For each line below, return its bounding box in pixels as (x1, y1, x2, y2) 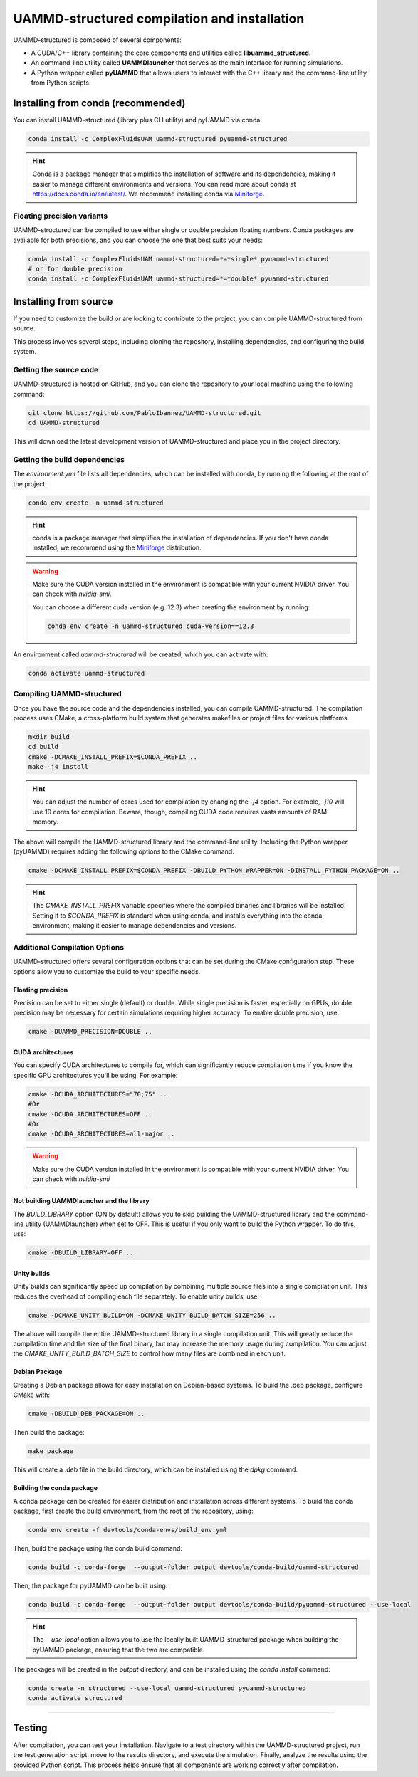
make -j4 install (28, 762, 89, 771)
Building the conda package (13, 1484, 98, 1492)
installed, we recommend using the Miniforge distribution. (32, 543, 202, 552)
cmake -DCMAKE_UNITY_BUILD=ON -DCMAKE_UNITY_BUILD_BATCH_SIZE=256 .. (28, 1311, 276, 1319)
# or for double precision (28, 265, 122, 273)
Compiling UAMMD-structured (13, 689, 122, 699)
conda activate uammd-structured (28, 669, 145, 677)
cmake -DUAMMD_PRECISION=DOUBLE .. (28, 1027, 152, 1036)
